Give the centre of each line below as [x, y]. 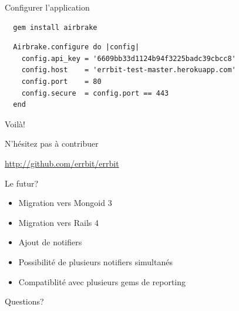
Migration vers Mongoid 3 [65, 203]
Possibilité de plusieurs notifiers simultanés [95, 261]
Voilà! [15, 124]
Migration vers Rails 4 [58, 222]
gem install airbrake [55, 27]
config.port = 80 [61, 81]
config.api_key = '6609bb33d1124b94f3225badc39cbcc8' [129, 58]
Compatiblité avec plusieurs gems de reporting [102, 281]
